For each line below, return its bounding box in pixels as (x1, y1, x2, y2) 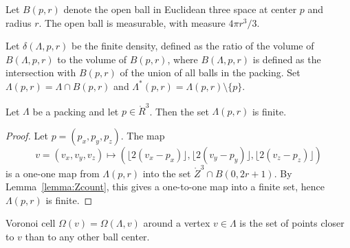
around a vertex (143, 216, 210, 230)
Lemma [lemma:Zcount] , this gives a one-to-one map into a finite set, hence (6, 179, 325, 194)
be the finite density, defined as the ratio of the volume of (71, 38, 314, 53)
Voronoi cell (6, 216, 56, 230)
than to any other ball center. (25, 229, 150, 243)
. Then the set (149, 104, 209, 118)
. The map (120, 128, 165, 142)
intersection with (6, 65, 76, 80)
